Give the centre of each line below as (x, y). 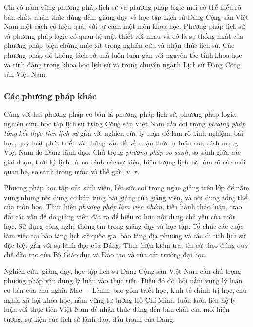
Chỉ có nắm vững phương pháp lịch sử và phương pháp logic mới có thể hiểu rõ (123, 7)
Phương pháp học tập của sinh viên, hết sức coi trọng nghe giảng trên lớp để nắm (126, 188)
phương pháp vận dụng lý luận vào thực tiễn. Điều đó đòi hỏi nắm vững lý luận (123, 280)
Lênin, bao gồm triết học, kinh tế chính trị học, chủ (169, 290)
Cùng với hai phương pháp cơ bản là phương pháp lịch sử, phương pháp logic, (121, 113)
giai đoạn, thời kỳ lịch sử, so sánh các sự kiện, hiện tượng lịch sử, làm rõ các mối (125, 161)
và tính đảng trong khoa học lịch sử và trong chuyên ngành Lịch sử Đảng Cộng (122, 64)
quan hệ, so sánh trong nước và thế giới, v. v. (72, 171)
